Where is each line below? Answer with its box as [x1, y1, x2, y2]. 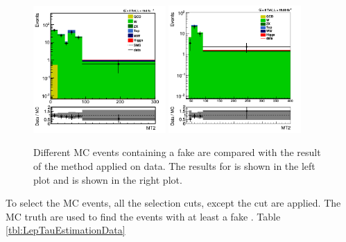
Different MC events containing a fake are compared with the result [33, 145, 321, 159]
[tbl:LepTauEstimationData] [6, 223, 126, 237]
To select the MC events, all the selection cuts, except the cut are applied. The [6, 196, 341, 210]
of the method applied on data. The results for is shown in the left [33, 158, 315, 173]
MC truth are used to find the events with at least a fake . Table [6, 209, 281, 223]
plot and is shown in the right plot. [33, 172, 182, 187]
